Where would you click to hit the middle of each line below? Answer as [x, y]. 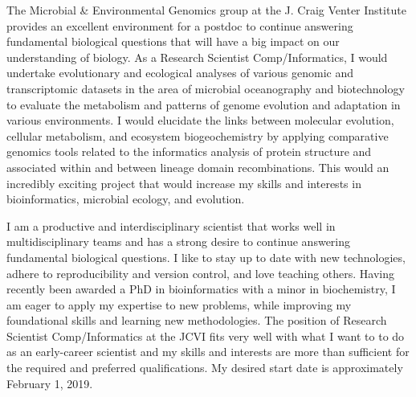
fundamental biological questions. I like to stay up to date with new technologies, [206, 257]
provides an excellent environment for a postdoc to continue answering [180, 25]
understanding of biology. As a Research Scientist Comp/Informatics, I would [197, 57]
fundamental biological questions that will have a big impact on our [173, 41]
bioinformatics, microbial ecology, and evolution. [126, 199]
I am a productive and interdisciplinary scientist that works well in [171, 225]
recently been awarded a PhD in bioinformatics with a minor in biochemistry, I [201, 289]
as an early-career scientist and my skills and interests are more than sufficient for [208, 352]
